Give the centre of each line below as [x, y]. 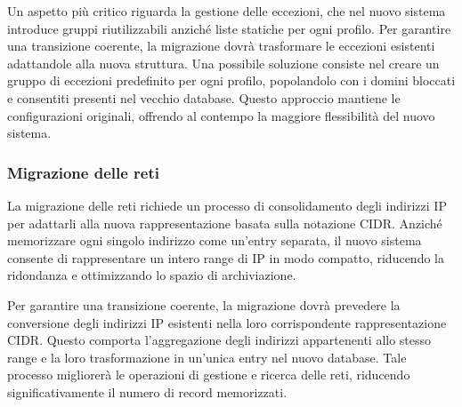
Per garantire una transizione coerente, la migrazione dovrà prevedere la [204, 304]
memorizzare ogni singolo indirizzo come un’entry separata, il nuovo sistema [215, 240]
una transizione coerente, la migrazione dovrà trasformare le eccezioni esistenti [221, 46]
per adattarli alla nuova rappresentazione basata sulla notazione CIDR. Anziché [225, 223]
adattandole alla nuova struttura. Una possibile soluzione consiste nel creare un [223, 63]
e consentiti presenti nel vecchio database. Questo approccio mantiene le [204, 97]
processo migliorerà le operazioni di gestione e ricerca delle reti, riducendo [209, 375]
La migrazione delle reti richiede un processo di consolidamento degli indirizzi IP [227, 205]
